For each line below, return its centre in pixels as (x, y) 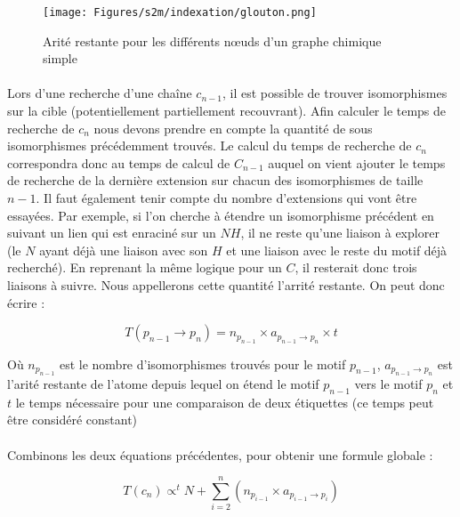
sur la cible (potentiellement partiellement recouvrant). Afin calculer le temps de (227, 111)
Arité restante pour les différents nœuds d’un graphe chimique (212, 40)
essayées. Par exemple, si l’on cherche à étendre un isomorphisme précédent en (221, 215)
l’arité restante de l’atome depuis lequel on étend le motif (163, 383)
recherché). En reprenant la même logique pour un (145, 267)
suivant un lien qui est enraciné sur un (112, 233)
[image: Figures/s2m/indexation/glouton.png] (180, 12)
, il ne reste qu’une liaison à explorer (340, 233)
